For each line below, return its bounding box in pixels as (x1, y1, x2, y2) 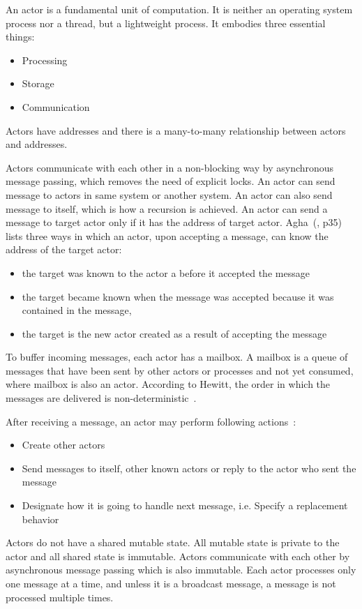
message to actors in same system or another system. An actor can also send (6, 187, 333, 202)
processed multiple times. (6, 589, 114, 604)
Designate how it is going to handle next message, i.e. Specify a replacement (22, 498, 348, 513)
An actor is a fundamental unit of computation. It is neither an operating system (6, 2, 353, 16)
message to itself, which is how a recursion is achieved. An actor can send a (6, 201, 328, 216)
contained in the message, (22, 303, 132, 317)
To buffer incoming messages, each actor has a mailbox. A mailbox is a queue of (6, 349, 348, 364)
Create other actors (22, 437, 105, 452)
